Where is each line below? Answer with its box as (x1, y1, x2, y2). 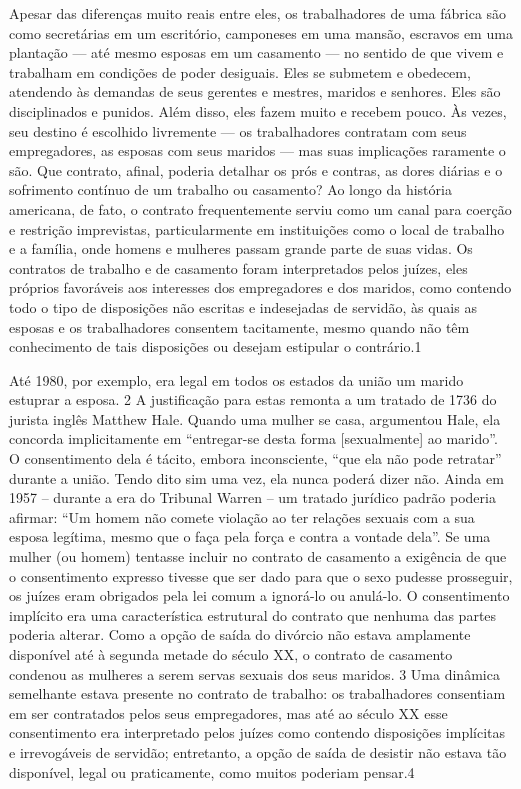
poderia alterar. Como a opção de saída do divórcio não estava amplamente (9, 624, 471, 645)
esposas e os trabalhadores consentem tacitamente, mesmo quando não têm (9, 316, 470, 337)
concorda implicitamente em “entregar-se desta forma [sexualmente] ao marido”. (9, 428, 498, 449)
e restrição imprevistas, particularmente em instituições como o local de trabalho (9, 218, 505, 239)
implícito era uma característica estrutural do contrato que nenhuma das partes (9, 604, 497, 625)
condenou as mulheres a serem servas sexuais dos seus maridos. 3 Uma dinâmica (9, 663, 500, 684)
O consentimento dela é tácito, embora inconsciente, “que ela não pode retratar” (9, 448, 502, 469)
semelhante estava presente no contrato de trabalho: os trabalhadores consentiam (9, 683, 506, 704)
